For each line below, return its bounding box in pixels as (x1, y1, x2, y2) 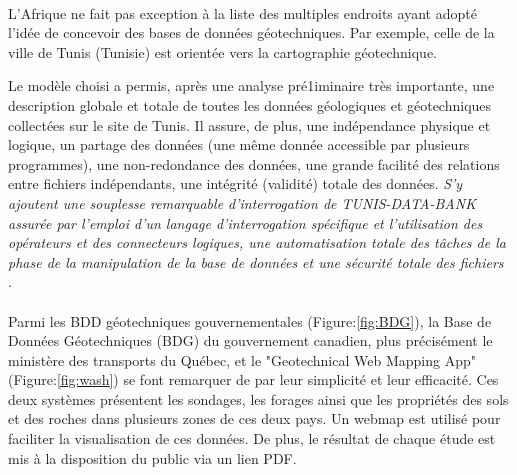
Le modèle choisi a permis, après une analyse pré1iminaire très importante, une (8, 75, 495, 96)
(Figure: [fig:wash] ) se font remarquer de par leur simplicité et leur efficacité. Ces (8, 369, 499, 390)
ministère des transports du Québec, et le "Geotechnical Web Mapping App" (8, 349, 476, 370)
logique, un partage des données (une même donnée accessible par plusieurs (8, 134, 470, 155)
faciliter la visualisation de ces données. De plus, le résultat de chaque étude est (8, 428, 496, 449)
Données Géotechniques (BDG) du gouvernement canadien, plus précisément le (8, 330, 493, 351)
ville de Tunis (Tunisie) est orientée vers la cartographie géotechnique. (8, 41, 438, 62)
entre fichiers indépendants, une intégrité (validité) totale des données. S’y (8, 173, 463, 194)
